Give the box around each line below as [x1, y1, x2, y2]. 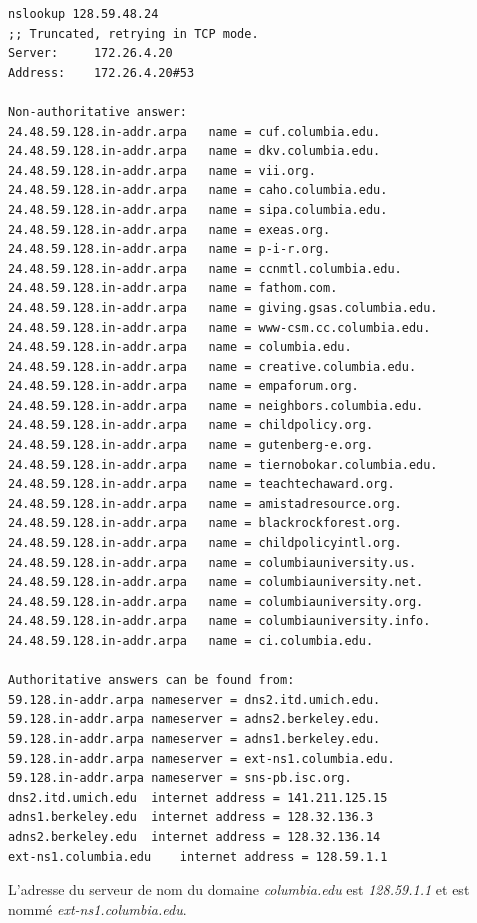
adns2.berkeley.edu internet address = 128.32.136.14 [8, 829, 381, 844]
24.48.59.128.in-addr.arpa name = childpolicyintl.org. [8, 536, 402, 551]
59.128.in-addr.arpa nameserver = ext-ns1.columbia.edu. [8, 751, 395, 766]
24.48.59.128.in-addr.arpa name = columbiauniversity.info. [8, 614, 431, 629]
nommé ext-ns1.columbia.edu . [8, 898, 187, 919]
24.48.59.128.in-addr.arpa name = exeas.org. [8, 222, 331, 237]
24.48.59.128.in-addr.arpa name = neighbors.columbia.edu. [8, 398, 424, 413]
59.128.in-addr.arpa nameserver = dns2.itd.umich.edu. [8, 692, 381, 707]
